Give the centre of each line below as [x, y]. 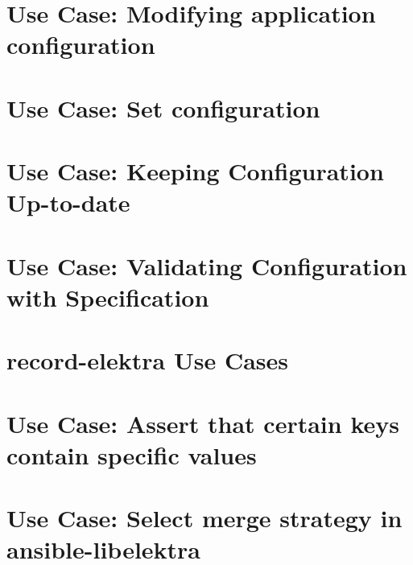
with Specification [108, 297]
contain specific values [132, 454]
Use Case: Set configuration [163, 107]
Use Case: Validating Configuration [207, 265]
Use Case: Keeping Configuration [195, 171]
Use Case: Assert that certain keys [203, 423]
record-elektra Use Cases [148, 360]
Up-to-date [68, 202]
